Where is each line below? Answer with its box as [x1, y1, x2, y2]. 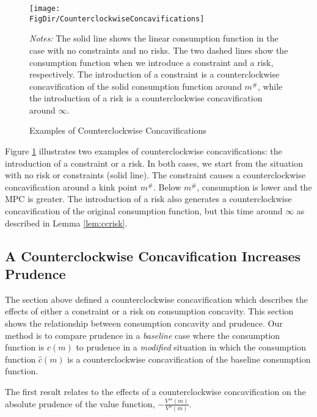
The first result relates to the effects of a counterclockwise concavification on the [5, 385, 306, 397]
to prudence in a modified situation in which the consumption [76, 341, 307, 354]
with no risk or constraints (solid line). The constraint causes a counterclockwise [5, 169, 305, 181]
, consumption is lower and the [197, 180, 312, 193]
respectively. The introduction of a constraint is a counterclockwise [29, 68, 280, 81]
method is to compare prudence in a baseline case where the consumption [5, 328, 280, 341]
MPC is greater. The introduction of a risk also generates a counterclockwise [5, 192, 292, 205]
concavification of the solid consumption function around [29, 79, 242, 92]
